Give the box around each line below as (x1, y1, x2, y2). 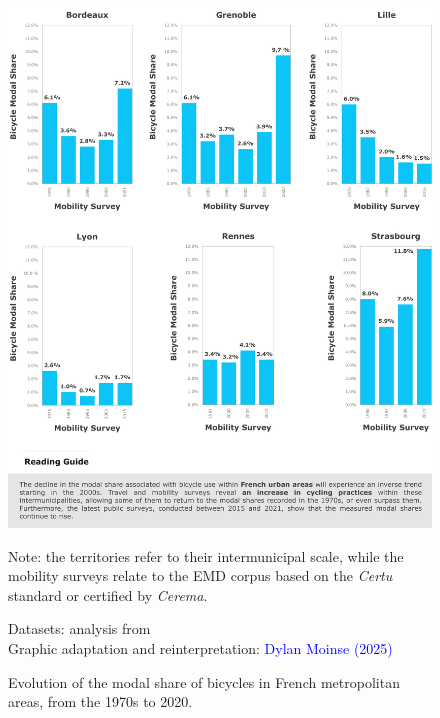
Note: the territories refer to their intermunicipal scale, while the (8, 545, 404, 566)
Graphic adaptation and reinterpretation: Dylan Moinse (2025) (8, 637, 393, 658)
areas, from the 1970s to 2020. (8, 691, 193, 712)
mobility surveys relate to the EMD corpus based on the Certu (8, 565, 393, 586)
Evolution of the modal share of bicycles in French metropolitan (8, 671, 400, 692)
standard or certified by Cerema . (8, 584, 208, 605)
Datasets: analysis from (8, 618, 151, 639)
